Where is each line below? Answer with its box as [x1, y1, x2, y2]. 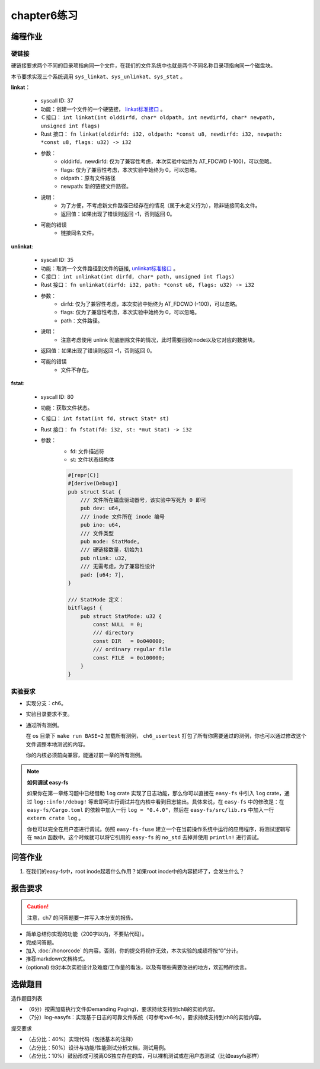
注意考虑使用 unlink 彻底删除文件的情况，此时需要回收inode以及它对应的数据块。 [60, 336, 258, 343]
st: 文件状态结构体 [70, 456, 114, 463]
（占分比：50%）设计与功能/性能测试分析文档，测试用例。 [25, 1044, 169, 1051]
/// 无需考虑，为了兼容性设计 [80, 563, 156, 570]
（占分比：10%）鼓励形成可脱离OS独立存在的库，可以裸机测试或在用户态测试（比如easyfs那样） [25, 1052, 263, 1060]
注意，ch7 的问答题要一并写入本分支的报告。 [27, 914, 136, 921]
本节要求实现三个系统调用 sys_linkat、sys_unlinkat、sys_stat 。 [11, 73, 186, 80]
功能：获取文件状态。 [40, 404, 93, 411]
